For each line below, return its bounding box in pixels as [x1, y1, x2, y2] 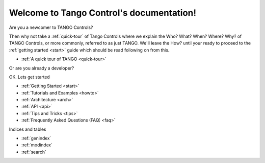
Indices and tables [9, 126, 47, 132]
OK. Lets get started [9, 74, 50, 80]
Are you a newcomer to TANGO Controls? [9, 24, 93, 30]
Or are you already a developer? [9, 65, 74, 71]
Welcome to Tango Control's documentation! [9, 7, 196, 18]
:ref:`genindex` [21, 135, 52, 141]
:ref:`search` [21, 149, 47, 155]
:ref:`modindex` [21, 142, 53, 148]
